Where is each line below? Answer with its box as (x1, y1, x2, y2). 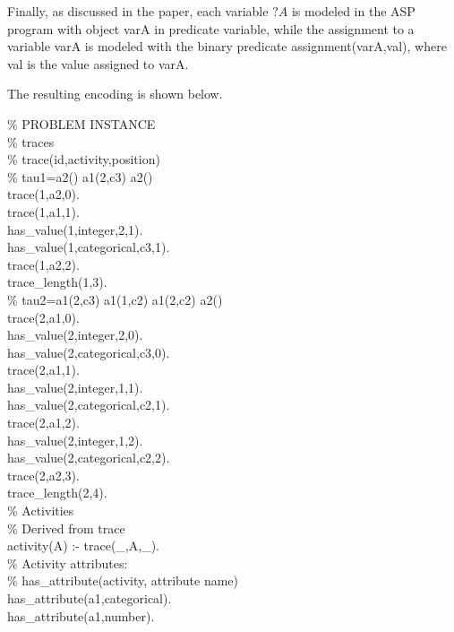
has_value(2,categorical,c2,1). (7, 395, 170, 414)
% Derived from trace (7, 518, 125, 537)
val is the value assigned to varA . (7, 54, 189, 73)
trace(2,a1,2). (7, 413, 80, 432)
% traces (7, 132, 55, 151)
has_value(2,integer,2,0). (7, 325, 143, 344)
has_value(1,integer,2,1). (7, 220, 143, 238)
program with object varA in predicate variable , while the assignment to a (7, 19, 415, 38)
